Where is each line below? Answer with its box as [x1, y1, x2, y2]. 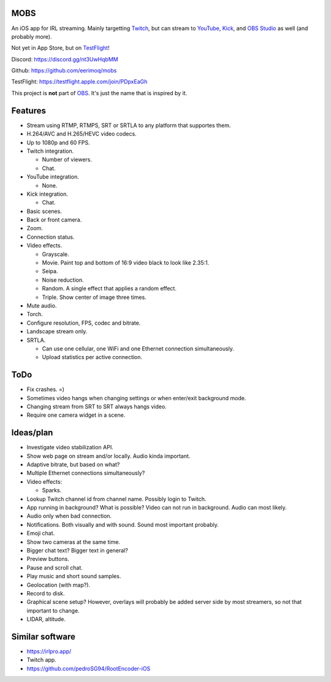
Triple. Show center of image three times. [42, 293, 146, 301]
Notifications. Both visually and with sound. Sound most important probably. [26, 521, 219, 528]
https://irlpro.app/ [26, 648, 72, 655]
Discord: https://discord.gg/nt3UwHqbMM [11, 55, 119, 63]
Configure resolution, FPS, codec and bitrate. [26, 319, 141, 327]
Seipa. [42, 268, 58, 275]
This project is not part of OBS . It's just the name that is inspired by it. [11, 89, 188, 96]
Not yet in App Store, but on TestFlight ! [11, 44, 110, 52]
